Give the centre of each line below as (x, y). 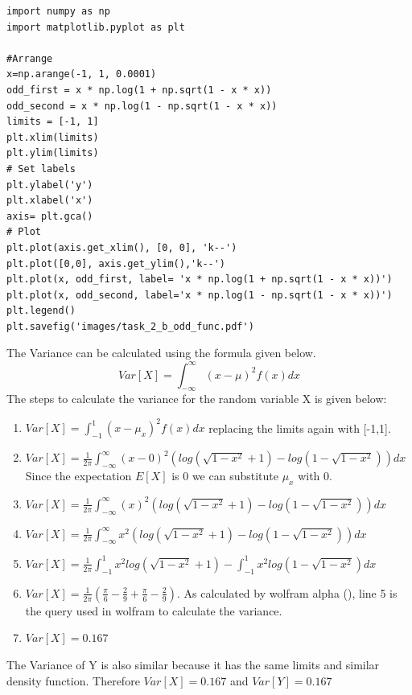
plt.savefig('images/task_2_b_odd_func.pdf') (130, 326)
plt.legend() (41, 311)
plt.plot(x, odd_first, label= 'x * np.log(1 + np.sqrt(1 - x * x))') (200, 280)
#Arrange (30, 58)
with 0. (315, 476)
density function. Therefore (73, 680)
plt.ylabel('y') (50, 185)
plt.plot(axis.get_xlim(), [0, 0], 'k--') (122, 247)
